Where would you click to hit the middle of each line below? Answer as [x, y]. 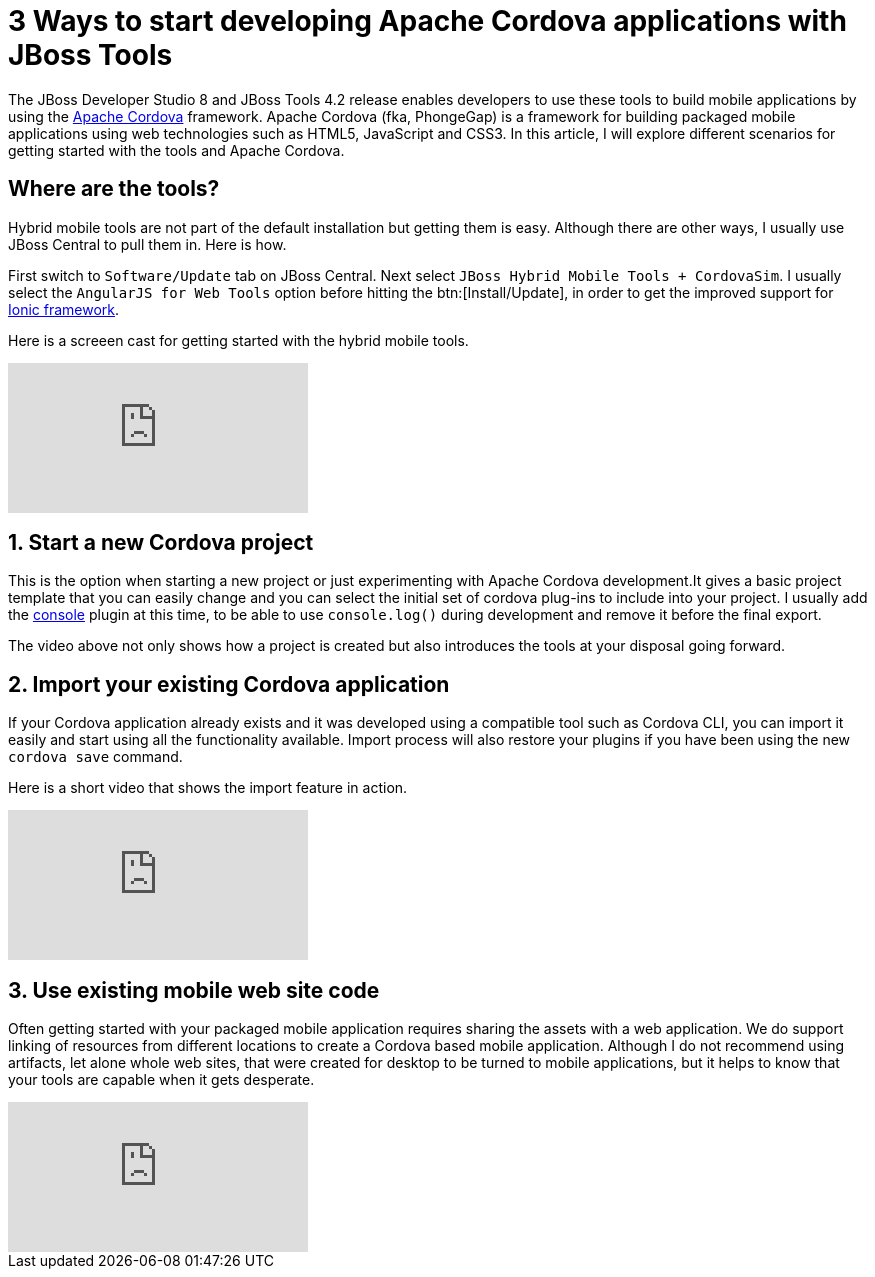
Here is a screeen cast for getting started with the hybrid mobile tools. [238, 340]
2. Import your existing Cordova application [229, 684]
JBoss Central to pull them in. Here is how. [147, 244]
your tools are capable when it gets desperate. [161, 1080]
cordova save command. [95, 757]
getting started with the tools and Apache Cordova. [176, 150]
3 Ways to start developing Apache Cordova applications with [427, 21]
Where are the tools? [114, 189]
